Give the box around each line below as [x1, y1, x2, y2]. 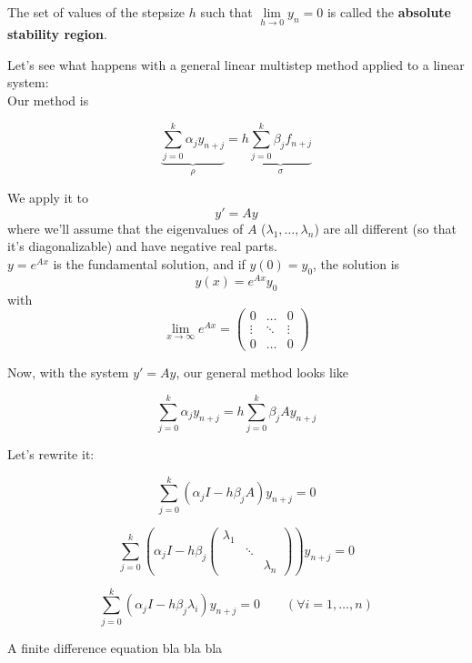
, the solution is [313, 254, 400, 273]
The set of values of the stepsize [7, 3, 186, 21]
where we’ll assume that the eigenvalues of [7, 218, 244, 237]
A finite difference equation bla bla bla [7, 638, 223, 657]
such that [200, 3, 253, 21]
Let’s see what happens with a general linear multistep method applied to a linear [7, 55, 465, 74]
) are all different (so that [314, 218, 457, 237]
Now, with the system [7, 363, 129, 382]
